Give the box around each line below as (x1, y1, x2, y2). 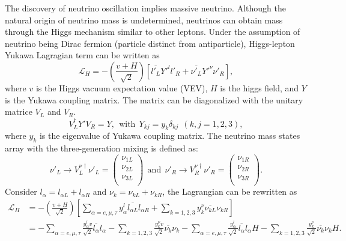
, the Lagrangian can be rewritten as (162, 185, 297, 198)
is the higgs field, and (220, 81, 299, 94)
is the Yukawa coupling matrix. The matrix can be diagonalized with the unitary (5, 93, 303, 106)
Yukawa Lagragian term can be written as (5, 49, 160, 61)
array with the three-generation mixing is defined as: (5, 142, 198, 154)
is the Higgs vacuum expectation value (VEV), (35, 81, 208, 94)
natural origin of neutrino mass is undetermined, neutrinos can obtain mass (5, 13, 283, 26)
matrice (5, 105, 32, 118)
